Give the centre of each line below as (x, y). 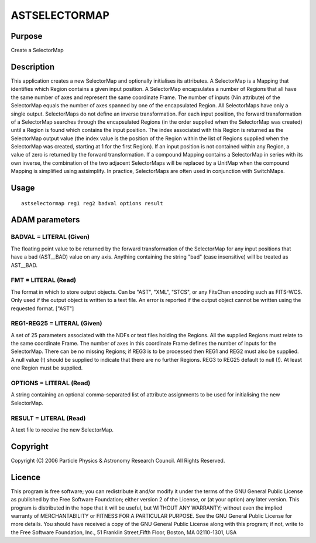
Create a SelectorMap (37, 50)
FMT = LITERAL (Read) (43, 280)
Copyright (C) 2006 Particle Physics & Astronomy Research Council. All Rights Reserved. (118, 460)
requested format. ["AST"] (42, 308)
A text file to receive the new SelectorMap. (62, 430)
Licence (26, 477)
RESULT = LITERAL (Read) (48, 418)
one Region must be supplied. (47, 368)
